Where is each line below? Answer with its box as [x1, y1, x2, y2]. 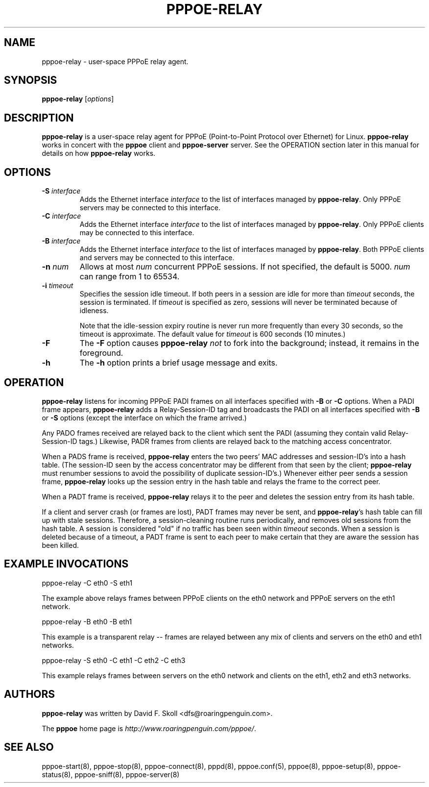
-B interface [42, 237, 81, 246]
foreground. [79, 348, 123, 358]
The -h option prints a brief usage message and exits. [79, 358, 278, 368]
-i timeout [42, 281, 73, 290]
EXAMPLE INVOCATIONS [4, 558, 129, 570]
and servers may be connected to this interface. [79, 253, 235, 262]
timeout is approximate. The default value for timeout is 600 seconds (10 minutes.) [79, 330, 346, 339]
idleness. [79, 306, 109, 315]
